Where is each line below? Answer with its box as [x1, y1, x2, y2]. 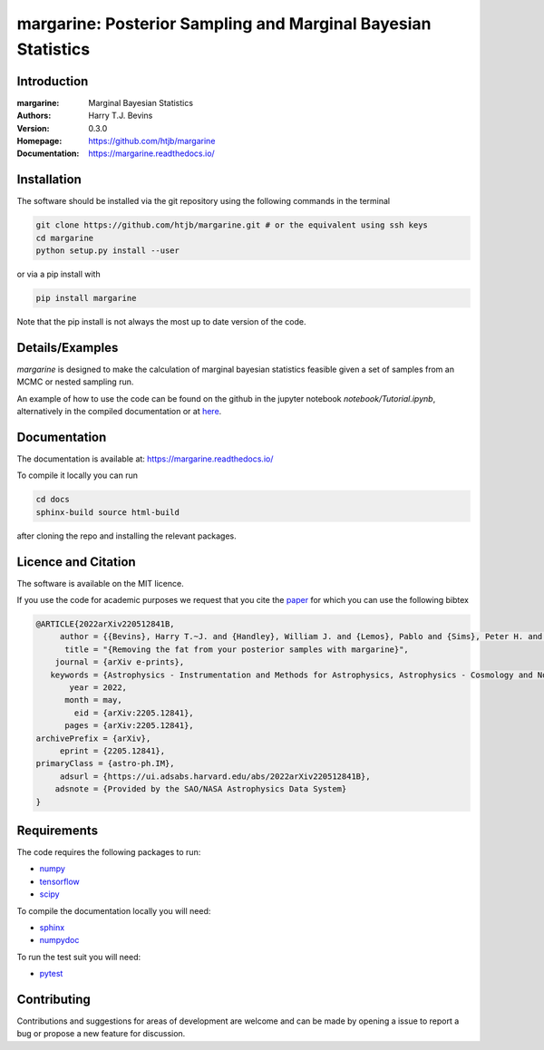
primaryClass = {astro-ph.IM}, [35, 758, 176, 769]
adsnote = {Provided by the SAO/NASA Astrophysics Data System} [54, 784, 347, 794]
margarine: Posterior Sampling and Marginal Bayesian [16, 14, 432, 34]
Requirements [16, 822, 99, 838]
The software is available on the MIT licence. [16, 578, 185, 588]
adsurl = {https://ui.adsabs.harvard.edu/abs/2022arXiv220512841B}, [59, 771, 371, 782]
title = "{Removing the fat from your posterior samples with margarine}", [64, 644, 410, 655]
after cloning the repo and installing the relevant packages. [16, 530, 238, 541]
